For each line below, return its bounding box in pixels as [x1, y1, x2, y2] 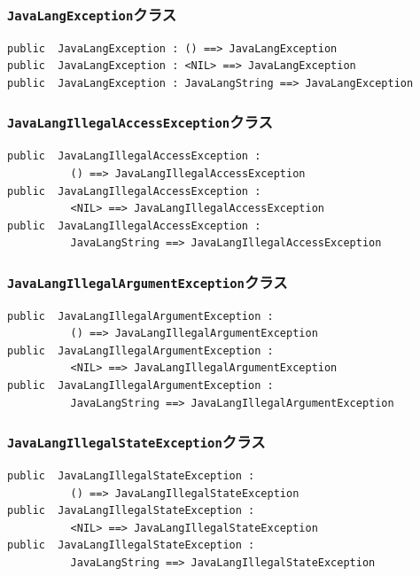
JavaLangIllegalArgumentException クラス [7, 270, 288, 292]
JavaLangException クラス [7, 3, 177, 25]
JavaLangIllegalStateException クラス [7, 431, 266, 453]
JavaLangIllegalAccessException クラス [7, 111, 273, 133]
